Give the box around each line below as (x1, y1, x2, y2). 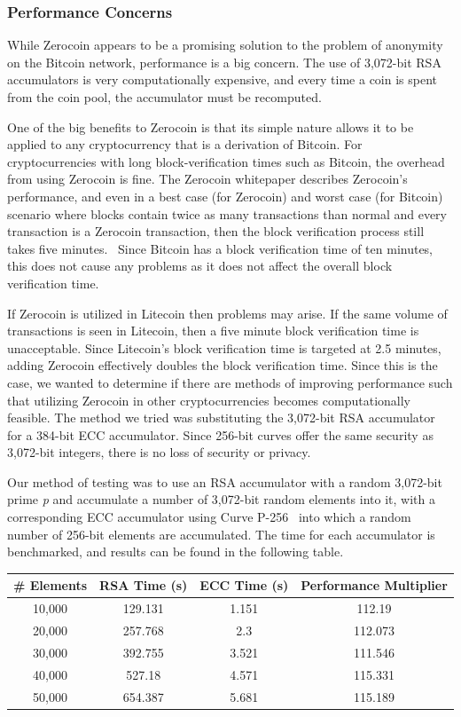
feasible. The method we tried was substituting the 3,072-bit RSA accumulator (7, 408, 435, 427)
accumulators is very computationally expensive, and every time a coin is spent (7, 70, 438, 89)
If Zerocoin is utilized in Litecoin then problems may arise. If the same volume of (7, 303, 448, 322)
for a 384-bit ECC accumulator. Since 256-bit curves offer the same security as (7, 425, 434, 444)
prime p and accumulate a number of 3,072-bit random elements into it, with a (7, 490, 435, 508)
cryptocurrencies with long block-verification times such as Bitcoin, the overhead (7, 152, 445, 170)
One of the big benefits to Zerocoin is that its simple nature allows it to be (7, 117, 414, 136)
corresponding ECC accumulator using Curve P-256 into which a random (7, 508, 411, 526)
